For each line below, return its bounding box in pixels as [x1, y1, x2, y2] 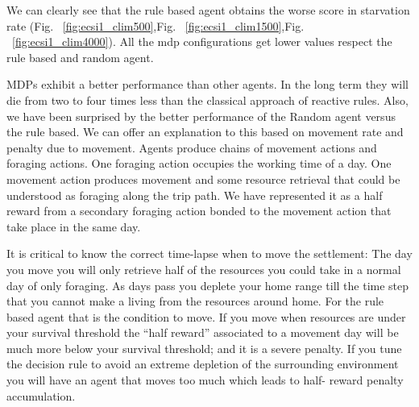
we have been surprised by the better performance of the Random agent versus [6, 107, 396, 124]
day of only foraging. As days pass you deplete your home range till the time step [6, 276, 409, 293]
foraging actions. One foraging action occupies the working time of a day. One [6, 155, 392, 172]
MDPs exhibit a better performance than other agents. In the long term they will [6, 76, 409, 93]
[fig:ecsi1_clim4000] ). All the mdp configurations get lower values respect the [12, 33, 392, 50]
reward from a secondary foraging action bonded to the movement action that [6, 202, 392, 219]
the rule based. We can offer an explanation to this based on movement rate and [6, 123, 404, 140]
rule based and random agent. [6, 48, 154, 65]
